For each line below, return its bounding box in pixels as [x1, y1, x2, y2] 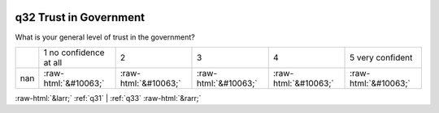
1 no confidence [43, 47, 105, 58]
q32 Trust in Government [15, 10, 146, 24]
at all [43, 56, 63, 68]
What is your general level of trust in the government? [15, 32, 195, 42]
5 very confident [350, 52, 413, 63]
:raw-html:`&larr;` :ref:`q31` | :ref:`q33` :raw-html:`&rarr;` [15, 93, 202, 103]
